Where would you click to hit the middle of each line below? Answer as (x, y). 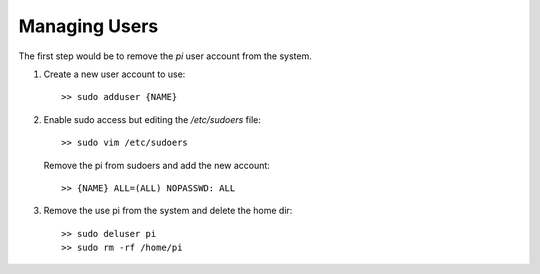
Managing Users (88, 26)
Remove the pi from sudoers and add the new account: (156, 165)
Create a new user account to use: (114, 74)
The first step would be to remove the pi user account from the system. (165, 56)
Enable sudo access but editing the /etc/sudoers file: (152, 119)
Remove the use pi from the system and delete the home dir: (168, 211)
